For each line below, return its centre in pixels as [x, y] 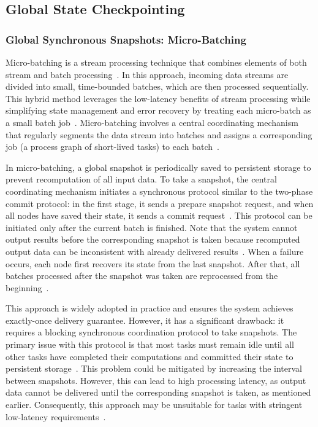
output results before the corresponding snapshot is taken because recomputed [153, 239]
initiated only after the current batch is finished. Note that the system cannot [152, 227]
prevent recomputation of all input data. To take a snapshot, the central [141, 179]
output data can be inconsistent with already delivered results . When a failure [155, 251]
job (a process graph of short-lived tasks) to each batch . [112, 147]
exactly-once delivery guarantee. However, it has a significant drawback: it [145, 320]
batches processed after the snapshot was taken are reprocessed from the [142, 276]
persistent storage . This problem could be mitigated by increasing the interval [154, 368]
